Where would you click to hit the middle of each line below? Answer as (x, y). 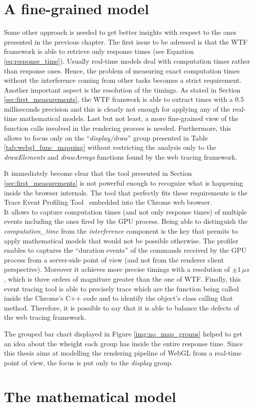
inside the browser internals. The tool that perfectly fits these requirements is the (126, 192)
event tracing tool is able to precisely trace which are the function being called (121, 288)
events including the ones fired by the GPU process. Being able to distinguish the (126, 221)
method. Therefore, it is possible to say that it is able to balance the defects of (122, 307)
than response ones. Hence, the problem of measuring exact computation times (122, 70)
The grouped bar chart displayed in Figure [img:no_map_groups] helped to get (123, 333)
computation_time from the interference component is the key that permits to (121, 231)
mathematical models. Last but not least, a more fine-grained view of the (129, 118)
